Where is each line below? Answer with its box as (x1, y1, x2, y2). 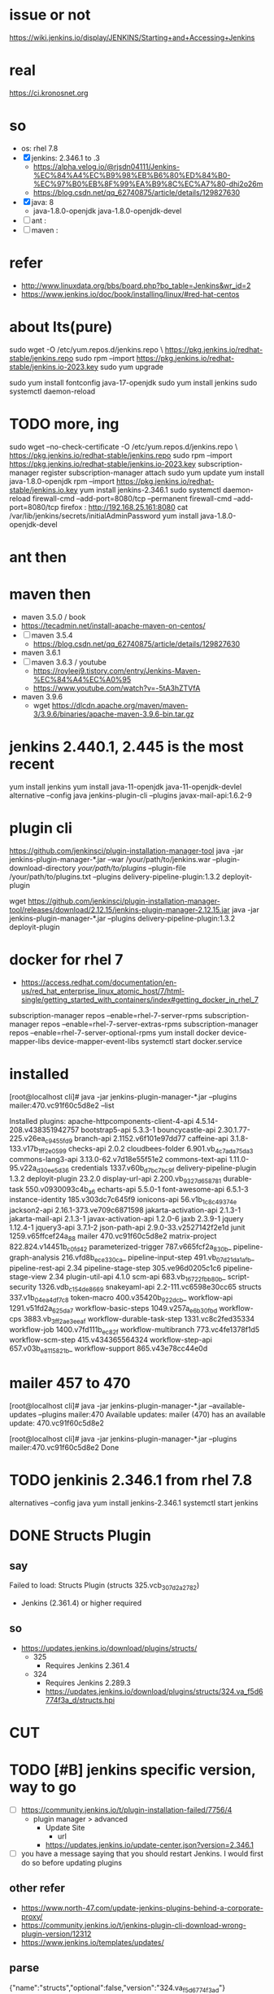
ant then (9, 547, 67, 566)
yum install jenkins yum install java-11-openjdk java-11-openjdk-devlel (9, 781, 242, 791)
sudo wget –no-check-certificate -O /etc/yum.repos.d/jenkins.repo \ (9, 442, 238, 451)
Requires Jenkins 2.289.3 (45, 1678, 131, 1687)
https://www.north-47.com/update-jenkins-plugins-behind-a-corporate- (20, 1903, 263, 1913)
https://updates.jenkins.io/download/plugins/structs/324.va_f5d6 (45, 1686, 263, 1696)
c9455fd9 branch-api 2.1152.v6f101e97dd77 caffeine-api (45, 1133, 228, 1145)
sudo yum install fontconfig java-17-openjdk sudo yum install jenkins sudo (9, 377, 258, 387)
